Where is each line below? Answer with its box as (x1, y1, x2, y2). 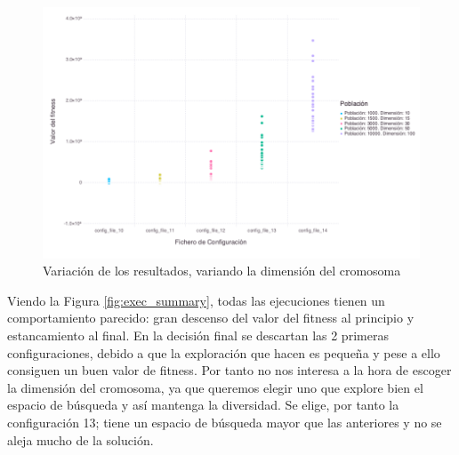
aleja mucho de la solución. (7, 430, 154, 449)
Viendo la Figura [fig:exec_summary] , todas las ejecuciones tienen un (7, 291, 385, 309)
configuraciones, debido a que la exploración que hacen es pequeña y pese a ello (7, 343, 440, 362)
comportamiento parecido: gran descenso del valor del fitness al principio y (7, 308, 415, 327)
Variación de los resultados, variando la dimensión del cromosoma (43, 261, 401, 280)
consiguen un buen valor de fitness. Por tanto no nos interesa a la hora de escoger (7, 361, 452, 379)
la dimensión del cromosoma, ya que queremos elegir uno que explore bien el (7, 378, 423, 396)
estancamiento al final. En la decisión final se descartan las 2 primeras (7, 326, 389, 345)
